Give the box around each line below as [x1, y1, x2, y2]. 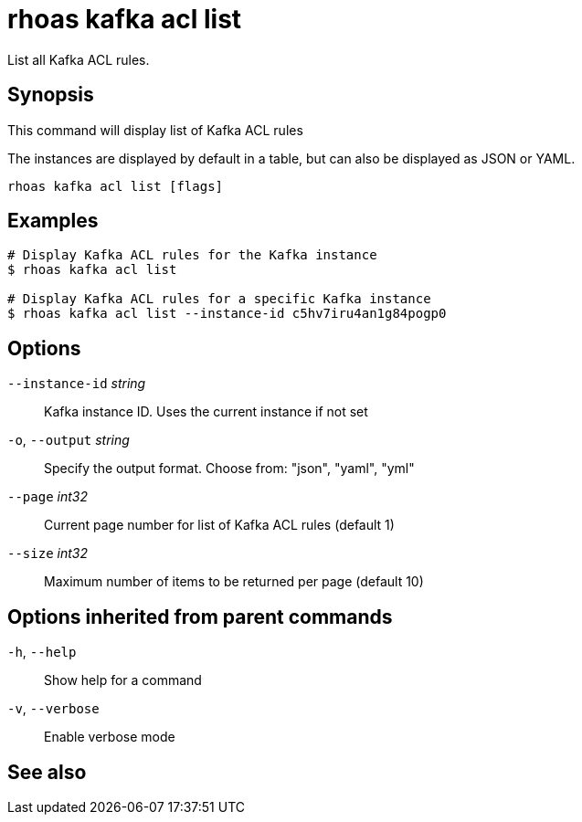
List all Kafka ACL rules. [7, 51, 150, 68]
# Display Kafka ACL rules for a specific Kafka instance [7, 291, 431, 307]
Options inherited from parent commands [7, 605, 393, 628]
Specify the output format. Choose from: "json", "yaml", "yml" [44, 460, 415, 477]
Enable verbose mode [44, 729, 175, 745]
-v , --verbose [7, 701, 100, 717]
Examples [7, 209, 99, 233]
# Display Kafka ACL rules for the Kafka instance [7, 248, 377, 263]
